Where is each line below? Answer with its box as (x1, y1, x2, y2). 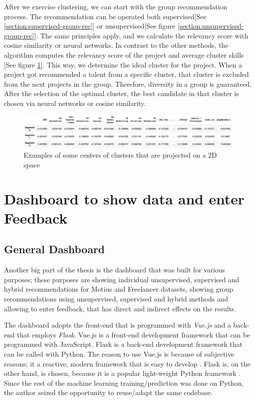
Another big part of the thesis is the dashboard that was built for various (4, 265, 225, 275)
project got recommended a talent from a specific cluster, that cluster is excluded (4, 69, 249, 79)
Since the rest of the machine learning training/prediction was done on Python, (4, 377, 244, 388)
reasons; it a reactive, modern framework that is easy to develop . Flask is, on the (4, 358, 251, 368)
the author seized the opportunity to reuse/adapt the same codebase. (4, 387, 213, 398)
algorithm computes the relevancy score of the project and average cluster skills (4, 49, 244, 60)
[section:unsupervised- (178, 21, 244, 31)
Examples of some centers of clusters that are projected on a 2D (24, 150, 217, 160)
